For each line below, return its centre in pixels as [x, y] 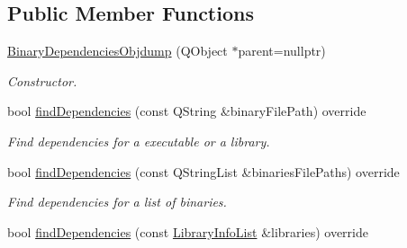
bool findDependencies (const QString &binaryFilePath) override [187, 111]
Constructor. [42, 80]
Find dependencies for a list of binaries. [117, 202]
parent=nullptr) [282, 51]
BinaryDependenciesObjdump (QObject [118, 51]
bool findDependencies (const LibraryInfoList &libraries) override [188, 231]
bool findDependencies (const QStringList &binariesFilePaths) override [203, 171]
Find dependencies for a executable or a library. [139, 141]
